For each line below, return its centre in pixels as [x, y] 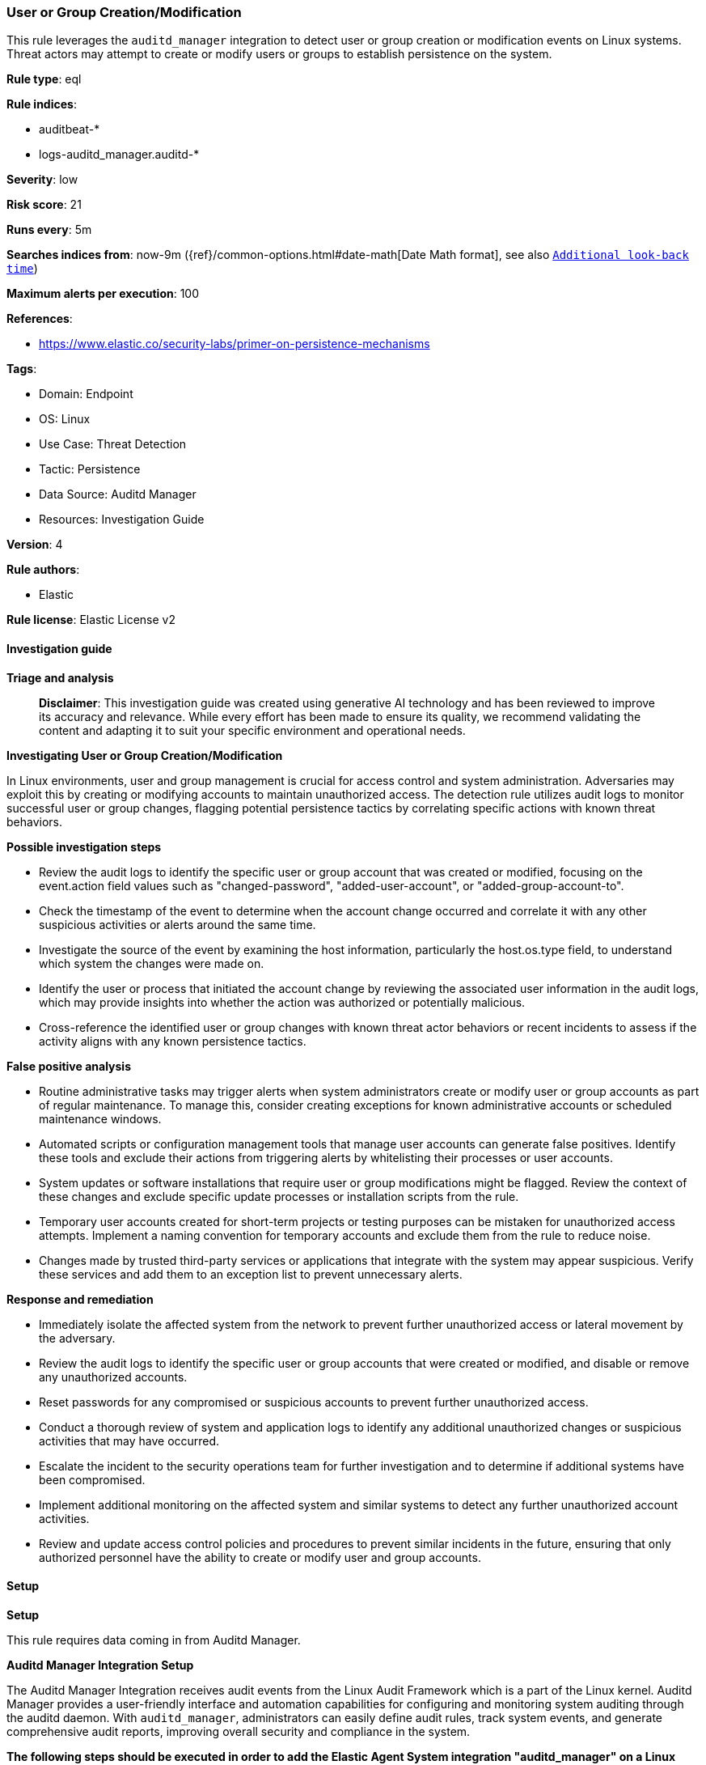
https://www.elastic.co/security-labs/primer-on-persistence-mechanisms [235, 344]
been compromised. [92, 1479]
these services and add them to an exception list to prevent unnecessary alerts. [251, 1274]
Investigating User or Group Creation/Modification [145, 755]
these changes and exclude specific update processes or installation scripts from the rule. [279, 1196]
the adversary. [77, 1338]
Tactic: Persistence [90, 469]
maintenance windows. [100, 1118]
